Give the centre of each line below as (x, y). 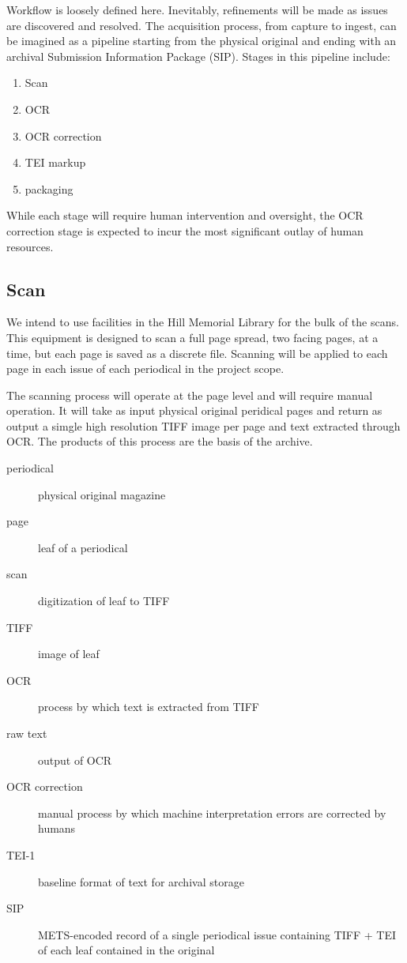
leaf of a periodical (83, 547)
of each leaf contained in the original (126, 950)
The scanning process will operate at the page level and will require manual (190, 395)
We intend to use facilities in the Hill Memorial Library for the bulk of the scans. (203, 322)
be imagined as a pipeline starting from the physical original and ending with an (202, 41)
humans (57, 828)
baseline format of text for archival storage (141, 881)
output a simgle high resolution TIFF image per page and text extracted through (203, 425)
